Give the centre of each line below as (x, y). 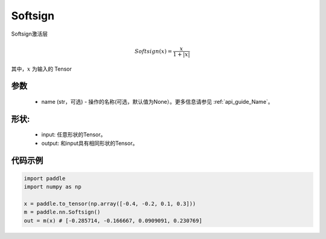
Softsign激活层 (30, 34)
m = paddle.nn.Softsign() (62, 212)
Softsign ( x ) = (153, 51)
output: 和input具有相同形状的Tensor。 (90, 143)
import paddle (45, 178)
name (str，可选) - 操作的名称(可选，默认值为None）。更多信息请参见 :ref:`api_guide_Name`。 (158, 101)
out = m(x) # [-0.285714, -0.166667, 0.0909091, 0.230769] (113, 221)
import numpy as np (53, 187)
